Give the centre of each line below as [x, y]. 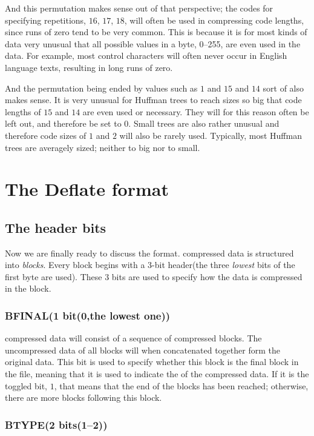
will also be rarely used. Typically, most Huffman [211, 135]
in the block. [28, 288]
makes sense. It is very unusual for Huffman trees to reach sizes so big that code [153, 100]
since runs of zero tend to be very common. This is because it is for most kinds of [156, 32]
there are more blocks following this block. [83, 397]
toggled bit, [26, 385]
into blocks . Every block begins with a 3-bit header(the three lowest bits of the [150, 265]
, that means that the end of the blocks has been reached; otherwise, [181, 385]
